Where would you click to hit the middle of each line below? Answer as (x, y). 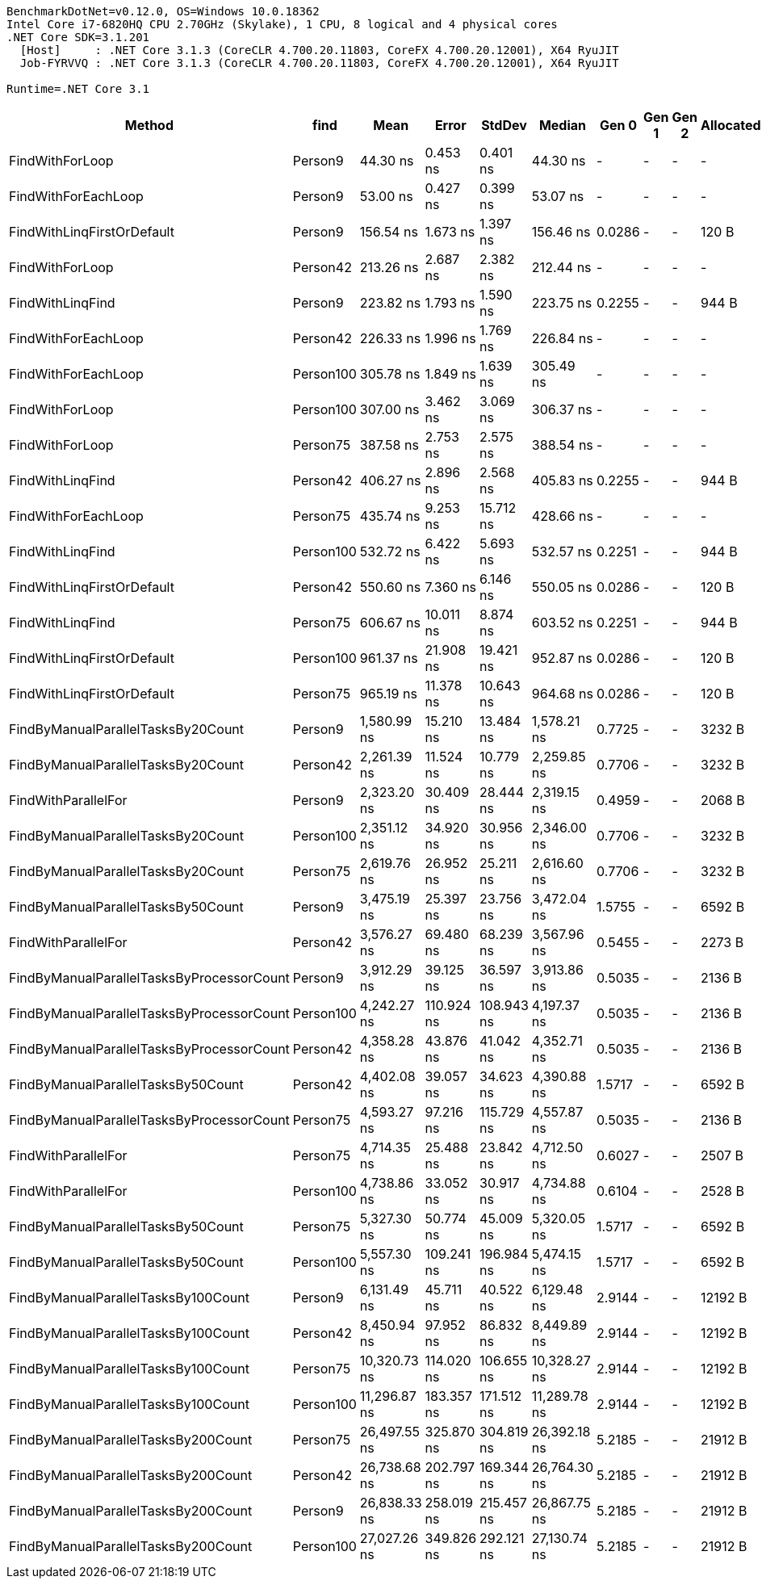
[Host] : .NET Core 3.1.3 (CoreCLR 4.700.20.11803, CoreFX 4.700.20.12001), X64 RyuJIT (319, 50)
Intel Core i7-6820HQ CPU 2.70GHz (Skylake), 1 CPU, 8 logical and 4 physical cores (282, 24)
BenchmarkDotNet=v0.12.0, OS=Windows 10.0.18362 (163, 11)
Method (149, 125)
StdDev (504, 125)
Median (563, 125)
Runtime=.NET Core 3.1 (78, 89)
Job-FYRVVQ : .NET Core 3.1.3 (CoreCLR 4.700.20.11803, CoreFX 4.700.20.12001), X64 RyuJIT (319, 63)
